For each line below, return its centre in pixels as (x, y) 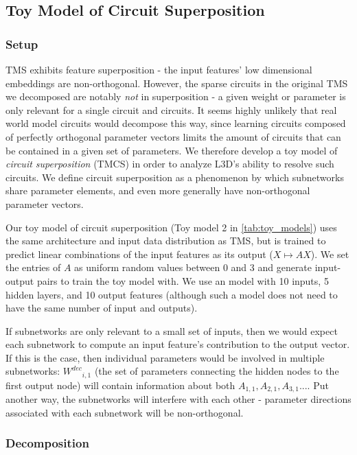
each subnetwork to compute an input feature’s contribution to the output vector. (178, 344)
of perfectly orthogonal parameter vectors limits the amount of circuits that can (173, 136)
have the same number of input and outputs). (102, 308)
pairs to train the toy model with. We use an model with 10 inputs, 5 (183, 280)
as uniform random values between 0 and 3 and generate (193, 267)
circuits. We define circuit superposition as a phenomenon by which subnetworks (175, 177)
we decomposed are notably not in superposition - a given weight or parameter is (176, 96)
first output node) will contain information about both (120, 385)
